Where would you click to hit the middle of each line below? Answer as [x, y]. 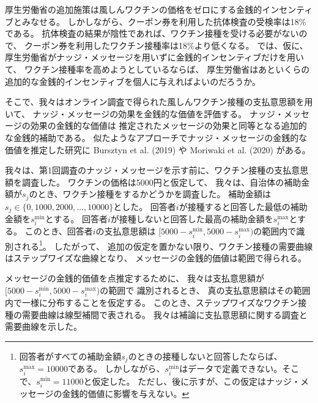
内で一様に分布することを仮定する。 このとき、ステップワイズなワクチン [152, 303]
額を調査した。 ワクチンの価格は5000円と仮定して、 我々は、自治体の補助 [153, 182]
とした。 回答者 [145, 206]
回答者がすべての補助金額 [70, 356]
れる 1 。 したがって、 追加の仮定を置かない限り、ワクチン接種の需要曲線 [167, 245]
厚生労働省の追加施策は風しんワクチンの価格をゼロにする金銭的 [134, 9]
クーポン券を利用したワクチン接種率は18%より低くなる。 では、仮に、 [166, 45]
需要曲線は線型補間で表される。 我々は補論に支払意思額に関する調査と [165, 314]
